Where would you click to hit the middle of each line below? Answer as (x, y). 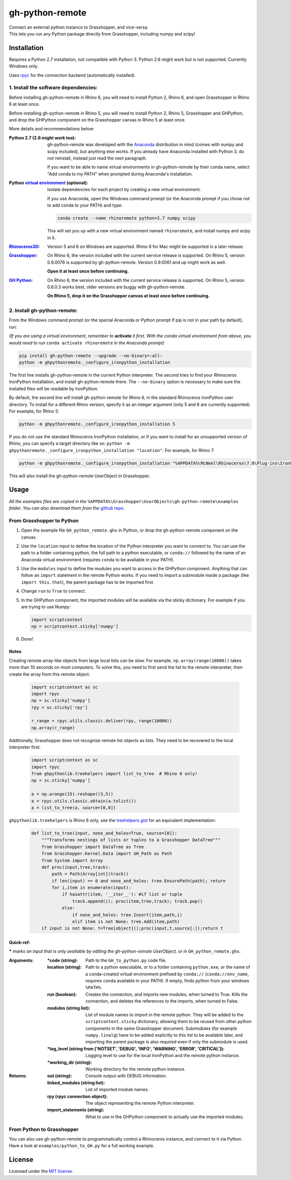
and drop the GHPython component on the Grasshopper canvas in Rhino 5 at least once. (97, 120)
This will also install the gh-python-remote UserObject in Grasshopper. (80, 476)
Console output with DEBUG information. (126, 1076)
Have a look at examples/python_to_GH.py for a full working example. (82, 1146)
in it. (51, 238)
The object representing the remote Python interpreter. (140, 1103)
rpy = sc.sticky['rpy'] (60, 707)
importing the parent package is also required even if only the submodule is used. (167, 1042)
